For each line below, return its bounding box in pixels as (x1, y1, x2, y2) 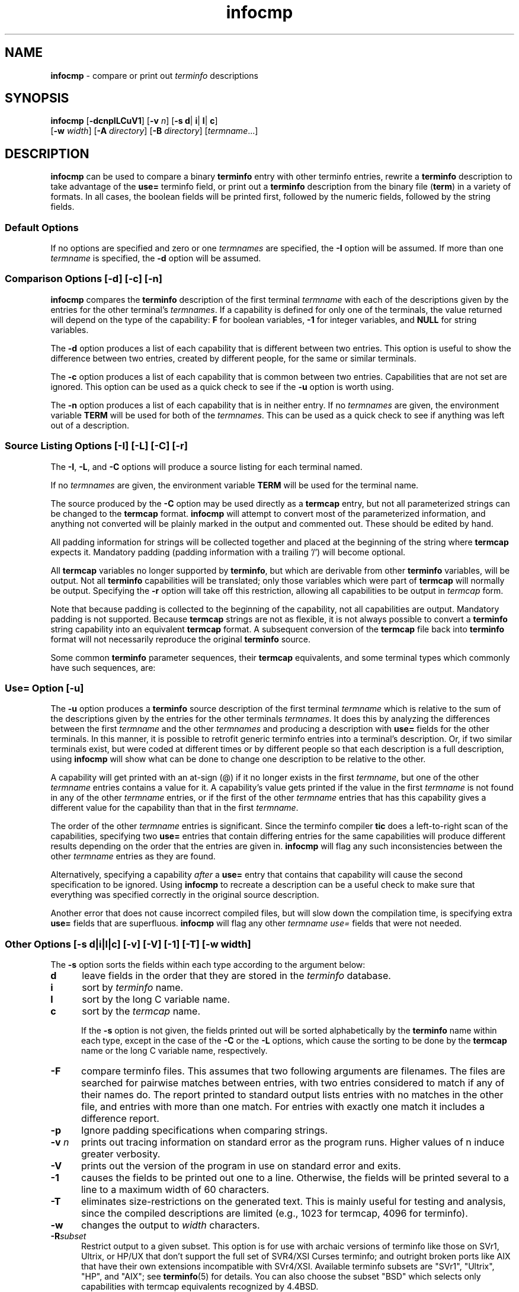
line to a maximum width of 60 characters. (81, 1184, 270, 1196)
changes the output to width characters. (81, 1219, 260, 1232)
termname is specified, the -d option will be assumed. (50, 253, 261, 264)
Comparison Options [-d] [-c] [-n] (5, 273, 162, 285)
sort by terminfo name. (82, 981, 184, 994)
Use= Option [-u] (5, 682, 84, 694)
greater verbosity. (81, 1148, 161, 1160)
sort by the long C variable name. (82, 993, 230, 1006)
